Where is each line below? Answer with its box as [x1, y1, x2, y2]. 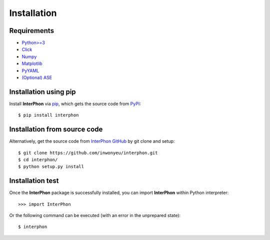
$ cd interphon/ [18, 157, 58, 162]
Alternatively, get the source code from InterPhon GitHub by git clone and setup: [9, 138, 175, 144]
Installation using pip [9, 87, 76, 96]
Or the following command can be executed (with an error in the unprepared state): [9, 213, 181, 219]
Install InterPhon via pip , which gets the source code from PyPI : [9, 100, 141, 107]
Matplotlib [21, 60, 42, 67]
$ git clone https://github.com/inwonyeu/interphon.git [18, 150, 158, 156]
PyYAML [21, 67, 39, 73]
